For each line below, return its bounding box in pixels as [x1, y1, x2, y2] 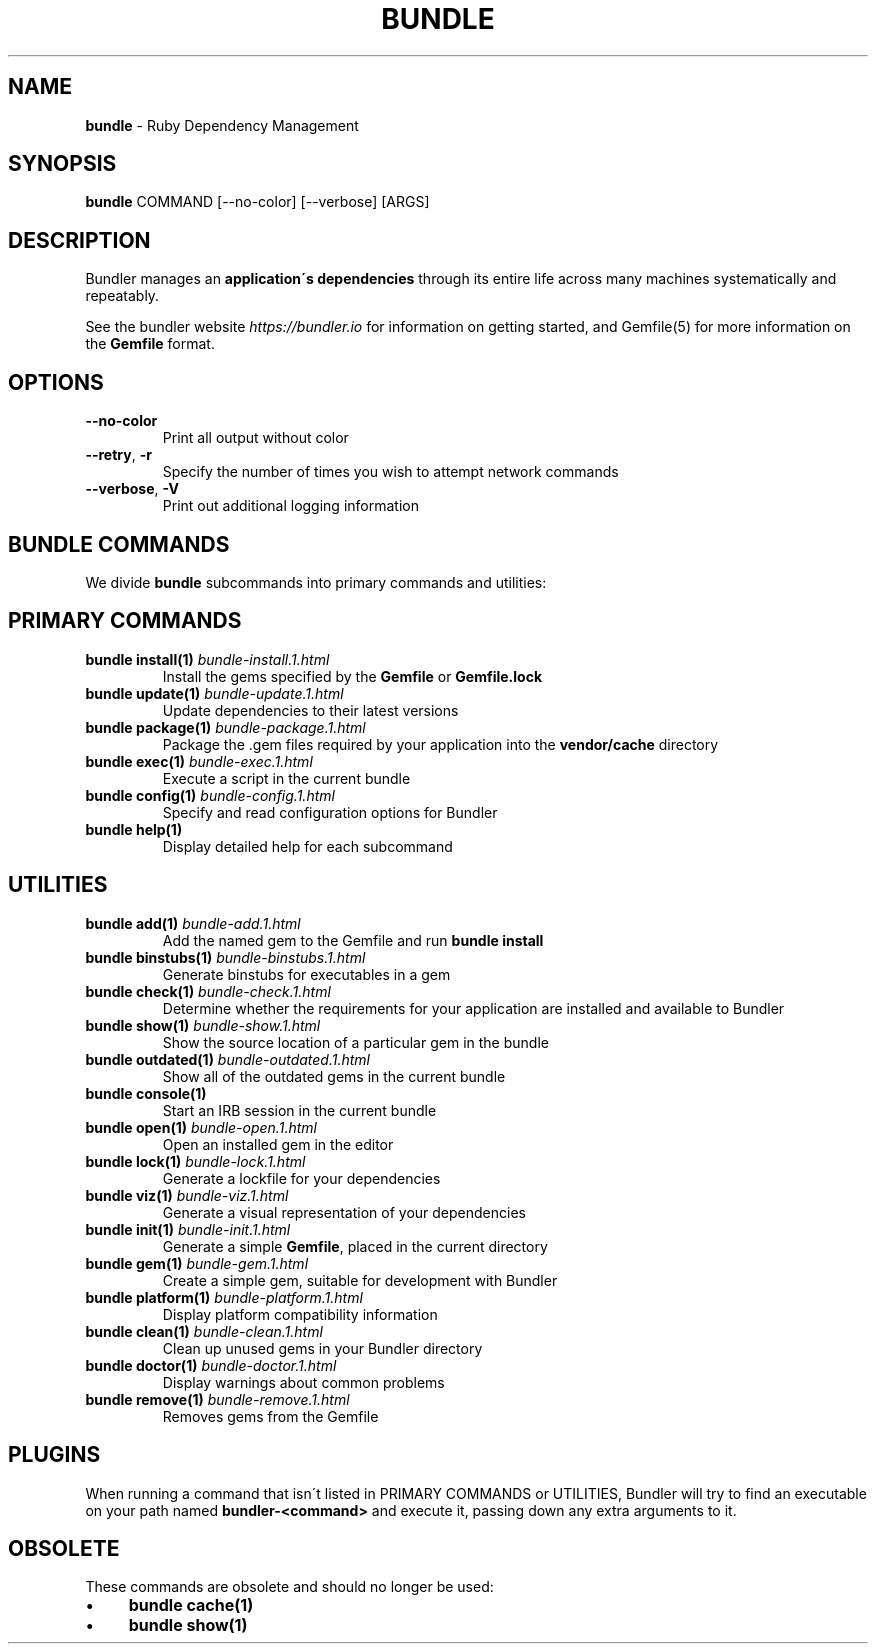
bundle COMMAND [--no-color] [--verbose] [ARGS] [85, 193, 430, 211]
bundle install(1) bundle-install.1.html [85, 650, 330, 668]
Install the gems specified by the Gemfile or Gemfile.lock [162, 667, 543, 685]
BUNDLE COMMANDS [8, 531, 230, 557]
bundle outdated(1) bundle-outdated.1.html [85, 1050, 370, 1068]
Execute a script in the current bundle [162, 769, 411, 787]
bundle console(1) [85, 1084, 207, 1102]
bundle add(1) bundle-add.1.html [85, 914, 301, 932]
